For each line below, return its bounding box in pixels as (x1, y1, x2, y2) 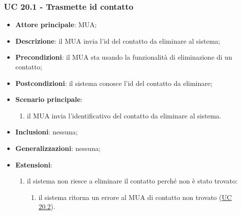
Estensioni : (15, 159, 52, 169)
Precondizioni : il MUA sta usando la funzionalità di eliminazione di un (15, 52, 232, 62)
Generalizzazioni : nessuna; (15, 143, 101, 153)
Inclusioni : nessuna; (15, 127, 78, 137)
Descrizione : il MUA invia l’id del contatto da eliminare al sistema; (15, 35, 220, 46)
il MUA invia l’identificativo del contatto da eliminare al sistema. (27, 110, 222, 120)
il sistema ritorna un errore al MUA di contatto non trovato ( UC (38, 192, 232, 202)
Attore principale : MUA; (15, 19, 97, 30)
